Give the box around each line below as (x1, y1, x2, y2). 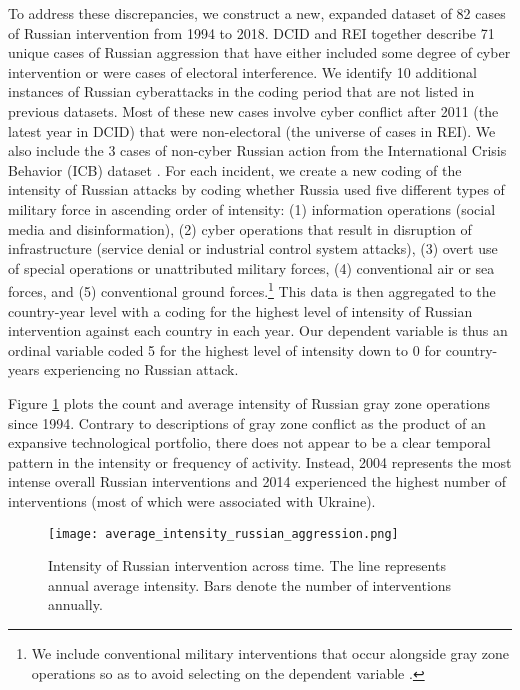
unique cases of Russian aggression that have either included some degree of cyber (8, 42, 511, 63)
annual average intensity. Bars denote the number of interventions (48, 574, 452, 595)
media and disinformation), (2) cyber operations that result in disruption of (8, 218, 472, 239)
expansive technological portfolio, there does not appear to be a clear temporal (8, 432, 491, 453)
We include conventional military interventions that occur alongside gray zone (31, 642, 509, 663)
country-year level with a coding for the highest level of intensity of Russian (8, 300, 473, 321)
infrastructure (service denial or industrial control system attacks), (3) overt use (8, 238, 498, 259)
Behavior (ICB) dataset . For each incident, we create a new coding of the (8, 159, 462, 180)
